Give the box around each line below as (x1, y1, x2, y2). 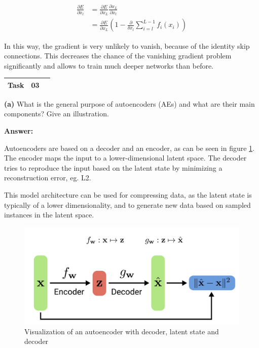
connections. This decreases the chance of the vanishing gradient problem (4, 50, 232, 61)
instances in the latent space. (4, 209, 94, 220)
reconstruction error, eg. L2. (4, 172, 91, 183)
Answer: (4, 125, 33, 136)
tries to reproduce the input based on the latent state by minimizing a (4, 162, 223, 173)
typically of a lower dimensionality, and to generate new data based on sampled (4, 199, 251, 210)
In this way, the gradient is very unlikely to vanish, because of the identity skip (4, 40, 250, 51)
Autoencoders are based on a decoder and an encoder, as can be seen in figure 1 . (4, 142, 254, 153)
